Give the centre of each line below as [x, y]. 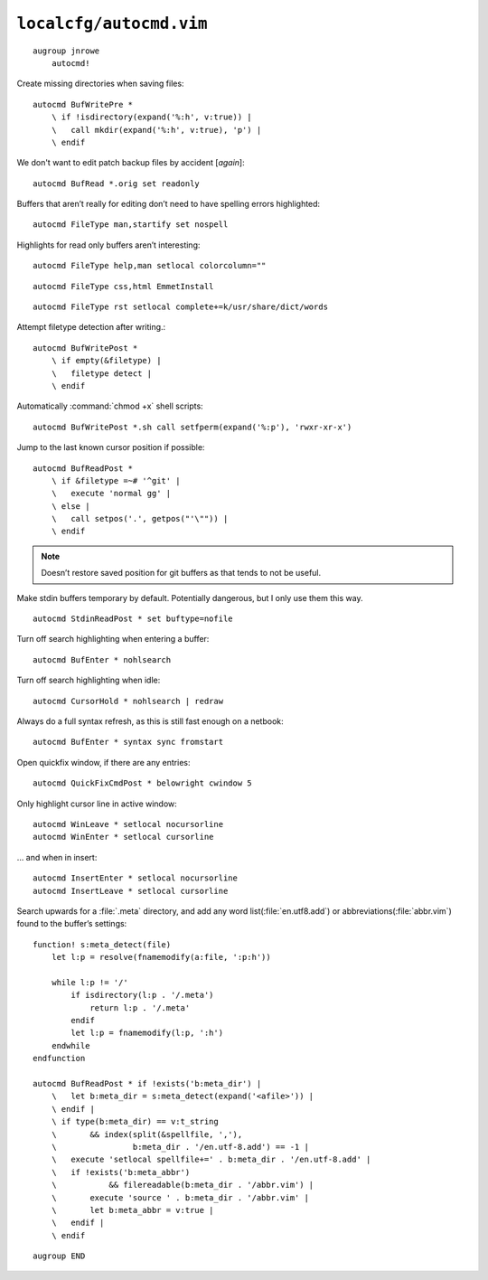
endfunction [59, 1059]
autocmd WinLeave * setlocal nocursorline [128, 824]
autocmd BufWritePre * [83, 104]
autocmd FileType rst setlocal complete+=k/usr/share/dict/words [181, 307]
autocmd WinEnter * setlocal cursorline [123, 837]
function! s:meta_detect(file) [102, 944]
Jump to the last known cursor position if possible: [111, 447]
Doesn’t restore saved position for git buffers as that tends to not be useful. [181, 573]
